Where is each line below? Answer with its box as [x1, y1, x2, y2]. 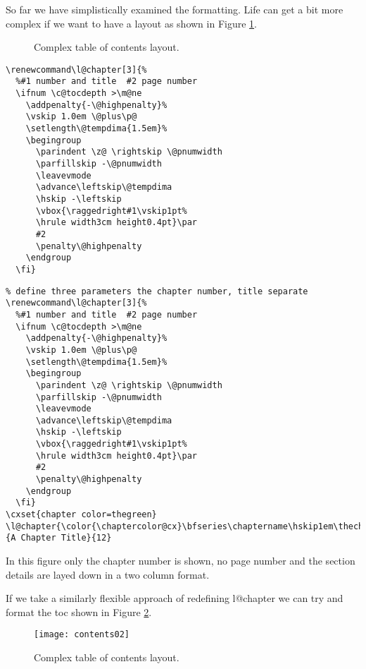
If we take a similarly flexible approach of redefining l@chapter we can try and [6, 591, 343, 605]
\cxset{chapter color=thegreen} [6, 510, 157, 520]
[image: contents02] [34, 629, 130, 640]
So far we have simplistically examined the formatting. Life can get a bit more [6, 2, 343, 16]
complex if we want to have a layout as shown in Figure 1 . [6, 16, 257, 30]
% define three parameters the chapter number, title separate [6, 286, 308, 296]
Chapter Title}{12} [20, 533, 112, 543]
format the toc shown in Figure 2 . [6, 604, 152, 619]
